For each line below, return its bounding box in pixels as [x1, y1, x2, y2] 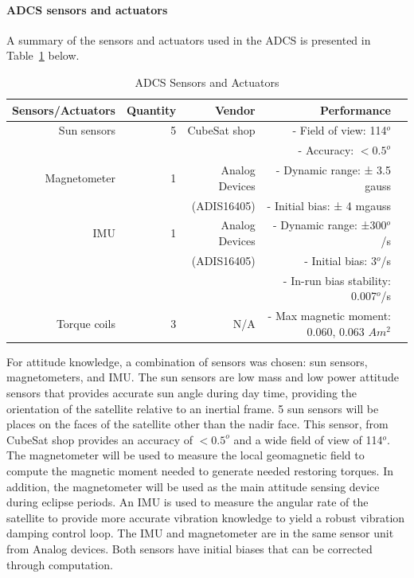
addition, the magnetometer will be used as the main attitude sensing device [6, 478, 380, 494]
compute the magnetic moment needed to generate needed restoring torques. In [6, 462, 393, 478]
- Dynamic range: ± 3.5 [275, 162, 391, 178]
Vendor [214, 101, 256, 118]
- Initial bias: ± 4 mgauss [267, 197, 391, 213]
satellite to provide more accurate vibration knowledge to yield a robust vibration [6, 509, 405, 525]
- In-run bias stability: [283, 271, 391, 288]
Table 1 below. [6, 47, 80, 64]
